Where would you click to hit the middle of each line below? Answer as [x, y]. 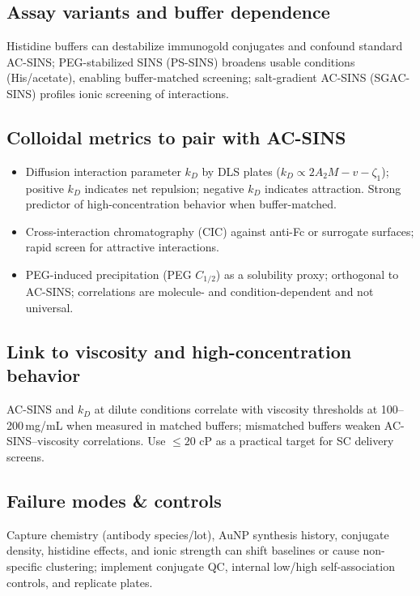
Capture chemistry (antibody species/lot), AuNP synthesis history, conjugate [198, 534]
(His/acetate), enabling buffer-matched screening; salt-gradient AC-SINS [187, 77]
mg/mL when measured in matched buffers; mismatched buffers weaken [203, 424]
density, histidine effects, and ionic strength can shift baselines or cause [183, 550]
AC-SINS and [40, 409]
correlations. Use [124, 441]
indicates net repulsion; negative [164, 188]
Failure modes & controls [114, 500]
